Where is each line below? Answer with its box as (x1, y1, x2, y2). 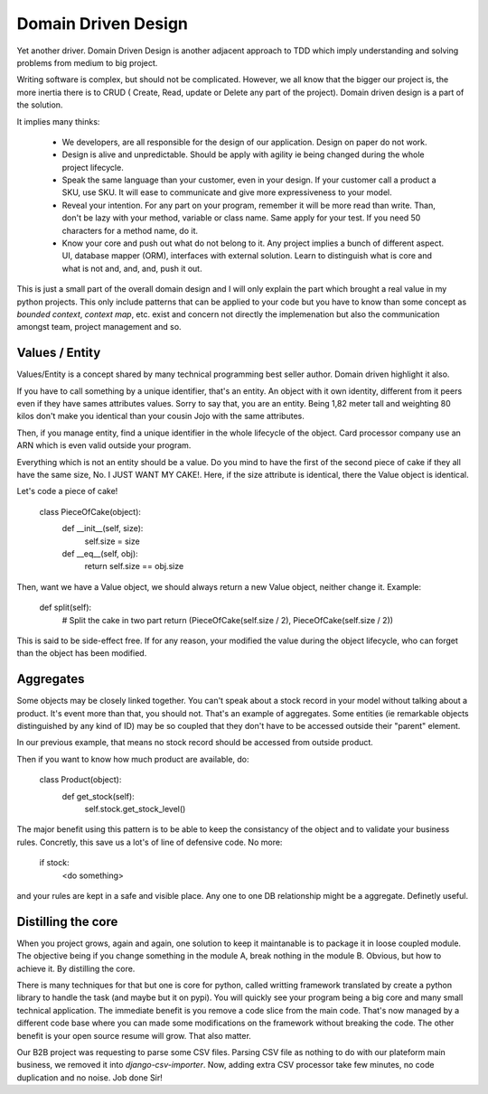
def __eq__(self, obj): (61, 547, 139, 559)
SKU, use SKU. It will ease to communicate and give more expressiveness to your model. (61, 187, 392, 198)
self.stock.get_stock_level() (84, 803, 186, 814)
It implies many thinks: (16, 116, 100, 126)
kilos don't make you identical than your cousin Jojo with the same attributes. (16, 411, 305, 422)
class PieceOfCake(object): (39, 506, 142, 517)
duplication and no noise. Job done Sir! (16, 1071, 163, 1083)
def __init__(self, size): (61, 523, 144, 534)
